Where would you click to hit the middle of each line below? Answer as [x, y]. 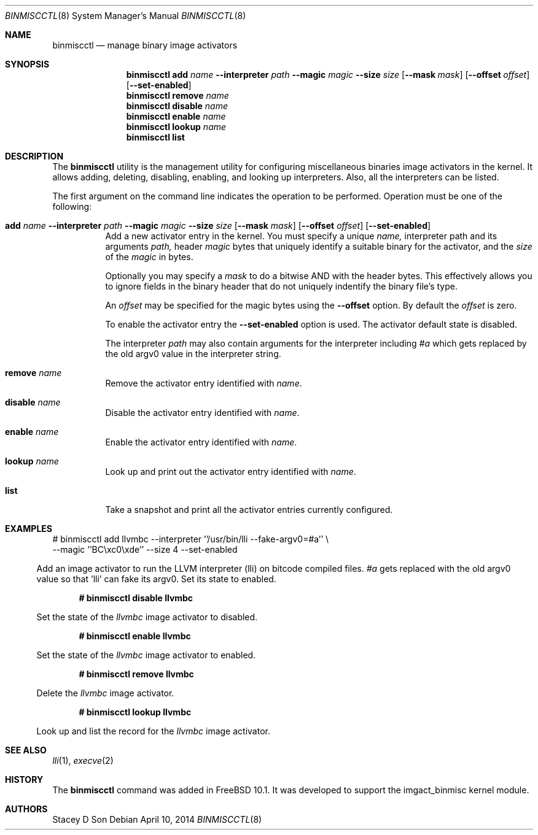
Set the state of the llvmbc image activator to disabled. [147, 617]
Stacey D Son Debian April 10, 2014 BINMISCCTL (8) [157, 819]
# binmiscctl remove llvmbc [136, 674]
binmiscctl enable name [176, 116]
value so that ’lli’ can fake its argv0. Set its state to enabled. [156, 579]
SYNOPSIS [27, 64]
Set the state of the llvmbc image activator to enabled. [146, 655]
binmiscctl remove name [177, 95]
